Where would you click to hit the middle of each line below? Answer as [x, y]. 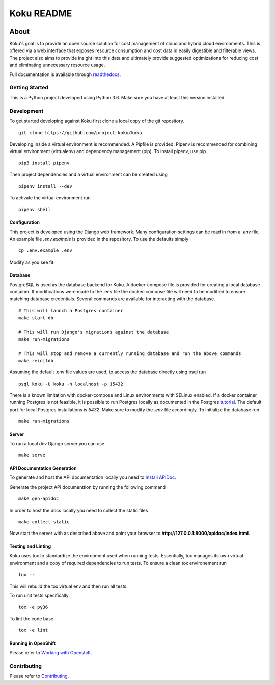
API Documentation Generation [43, 468]
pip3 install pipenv [44, 163]
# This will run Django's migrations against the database [94, 332]
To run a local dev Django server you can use [57, 443]
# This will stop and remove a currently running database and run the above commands [130, 353]
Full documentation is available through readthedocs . [65, 74]
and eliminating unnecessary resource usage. [57, 65]
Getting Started [29, 88]
